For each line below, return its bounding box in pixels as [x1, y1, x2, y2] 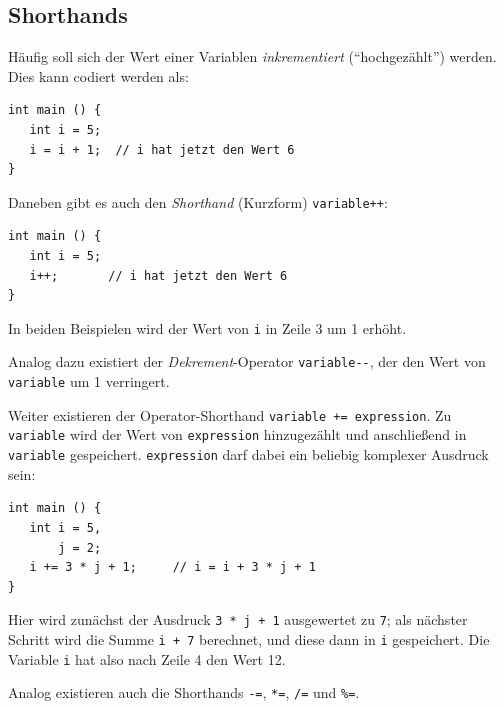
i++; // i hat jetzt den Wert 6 [29, 268, 288, 283]
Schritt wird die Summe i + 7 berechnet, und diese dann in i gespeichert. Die [8, 628, 490, 649]
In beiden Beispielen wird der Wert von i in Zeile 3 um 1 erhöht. [8, 317, 407, 338]
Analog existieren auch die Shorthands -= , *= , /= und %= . [8, 682, 360, 703]
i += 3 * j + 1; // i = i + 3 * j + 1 [29, 560, 316, 575]
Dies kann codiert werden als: [8, 65, 189, 86]
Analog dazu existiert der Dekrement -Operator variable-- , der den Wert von [8, 351, 486, 372]
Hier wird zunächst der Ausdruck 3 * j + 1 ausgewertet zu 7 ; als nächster [8, 609, 468, 630]
